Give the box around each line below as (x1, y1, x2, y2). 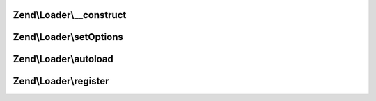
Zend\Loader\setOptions (13, 31, 123, 43)
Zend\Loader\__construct (13, 9, 127, 21)
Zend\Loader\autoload (13, 53, 114, 65)
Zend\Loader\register (13, 75, 109, 87)
